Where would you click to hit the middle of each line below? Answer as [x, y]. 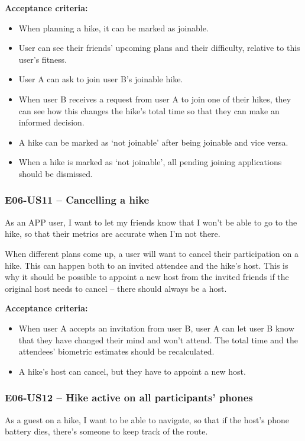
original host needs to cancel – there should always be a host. [116, 288]
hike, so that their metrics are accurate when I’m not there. [113, 234]
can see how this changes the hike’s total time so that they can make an [149, 110]
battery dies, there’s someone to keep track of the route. [106, 431]
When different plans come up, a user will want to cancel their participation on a [152, 253]
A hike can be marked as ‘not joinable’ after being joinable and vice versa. [153, 142]
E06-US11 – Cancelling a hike [77, 200]
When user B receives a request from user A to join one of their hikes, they [155, 99]
